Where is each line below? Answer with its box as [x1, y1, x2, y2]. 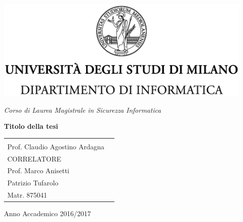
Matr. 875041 [7, 190, 47, 200]
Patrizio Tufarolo [7, 178, 59, 188]
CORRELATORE [7, 153, 62, 163]
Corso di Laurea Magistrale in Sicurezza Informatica [4, 104, 161, 115]
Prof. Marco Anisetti [7, 165, 69, 176]
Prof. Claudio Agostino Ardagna [7, 141, 105, 151]
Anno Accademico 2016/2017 [4, 208, 91, 219]
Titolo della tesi [4, 121, 58, 131]
